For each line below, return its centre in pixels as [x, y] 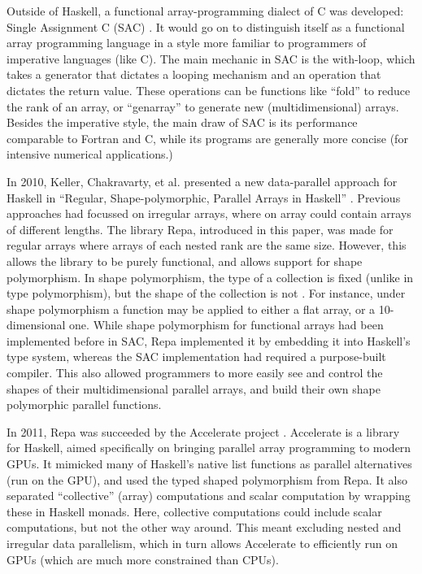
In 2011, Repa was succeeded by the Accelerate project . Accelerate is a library [203, 431]
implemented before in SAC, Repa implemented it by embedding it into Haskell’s [209, 340]
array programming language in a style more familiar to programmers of [187, 43]
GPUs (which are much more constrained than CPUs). [143, 559]
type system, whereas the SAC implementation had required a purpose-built [196, 357]
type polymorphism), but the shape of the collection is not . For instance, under [206, 293]
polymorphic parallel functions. [84, 404]
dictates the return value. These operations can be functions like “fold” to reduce [209, 90]
